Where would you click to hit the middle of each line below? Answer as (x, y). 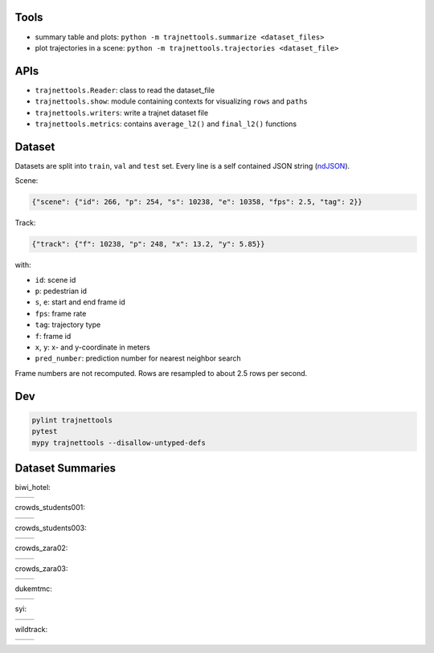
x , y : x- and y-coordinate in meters (92, 347)
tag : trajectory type (68, 324)
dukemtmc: (33, 588)
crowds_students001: (50, 508)
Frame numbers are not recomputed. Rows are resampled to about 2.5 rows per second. (161, 373)
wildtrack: (31, 629)
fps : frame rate (61, 313)
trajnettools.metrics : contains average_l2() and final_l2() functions (166, 124)
